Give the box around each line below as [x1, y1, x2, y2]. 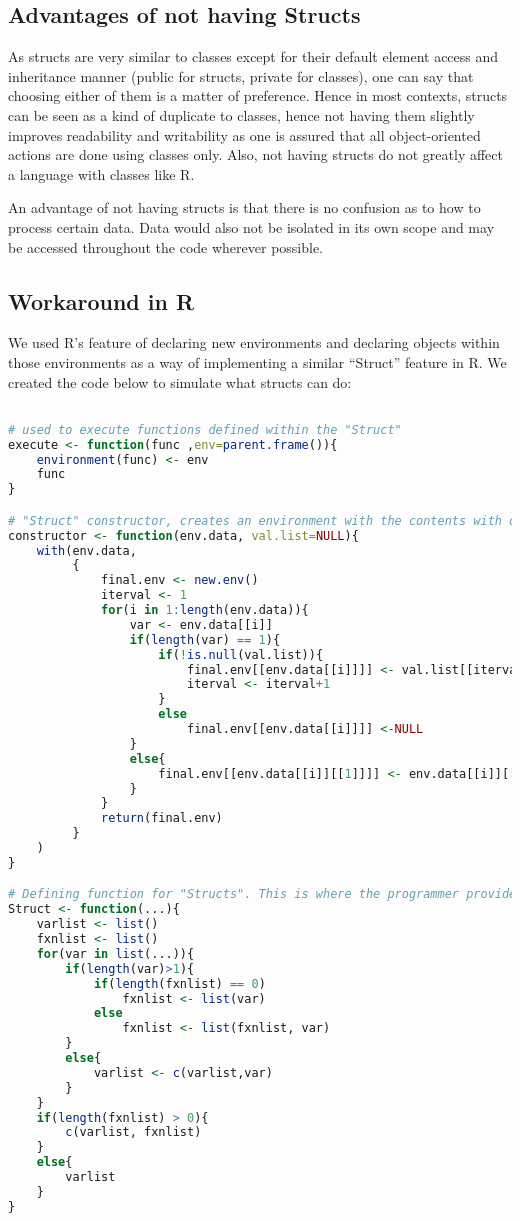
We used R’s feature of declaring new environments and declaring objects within [8, 332, 500, 353]
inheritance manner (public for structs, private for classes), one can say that [8, 65, 474, 86]
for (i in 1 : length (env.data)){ [101, 603, 309, 618]
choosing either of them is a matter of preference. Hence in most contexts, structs [8, 85, 508, 106]
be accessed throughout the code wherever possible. [8, 236, 324, 257]
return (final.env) [101, 811, 223, 826]
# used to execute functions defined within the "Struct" [8, 422, 402, 437]
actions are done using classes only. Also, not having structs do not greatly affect [8, 144, 503, 165]
